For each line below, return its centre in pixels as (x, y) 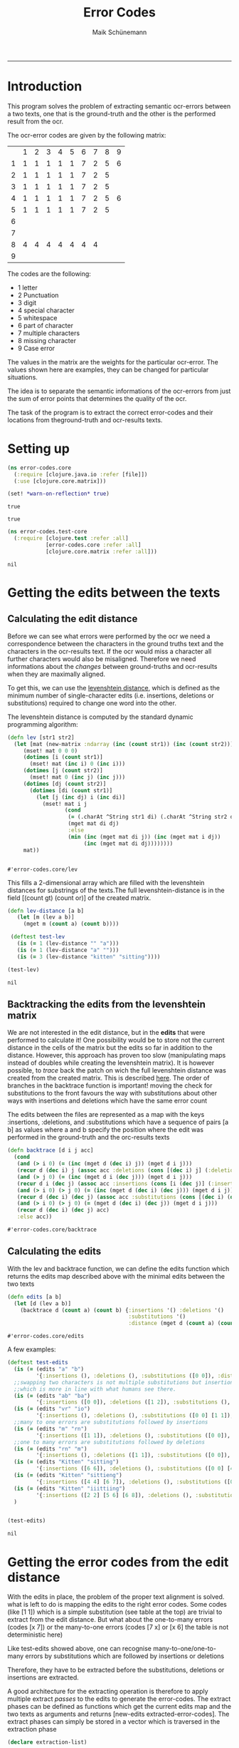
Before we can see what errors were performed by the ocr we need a (109, 636)
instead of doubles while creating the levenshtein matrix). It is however (111, 1063)
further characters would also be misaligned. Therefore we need (102, 659)
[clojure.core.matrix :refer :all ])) (101, 551)
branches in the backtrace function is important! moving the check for (110, 1085)
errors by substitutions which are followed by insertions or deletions (124, 1656)
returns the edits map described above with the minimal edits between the (116, 1276)
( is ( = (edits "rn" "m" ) (51, 1448)
